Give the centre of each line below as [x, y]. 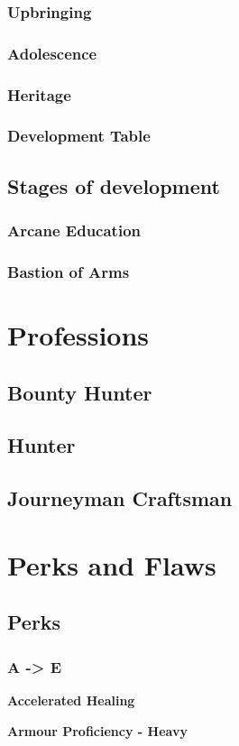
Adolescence [52, 53]
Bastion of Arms [69, 271]
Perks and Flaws [112, 564]
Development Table [79, 136]
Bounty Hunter [80, 392]
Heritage [39, 94]
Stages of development [114, 185]
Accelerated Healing [71, 700]
